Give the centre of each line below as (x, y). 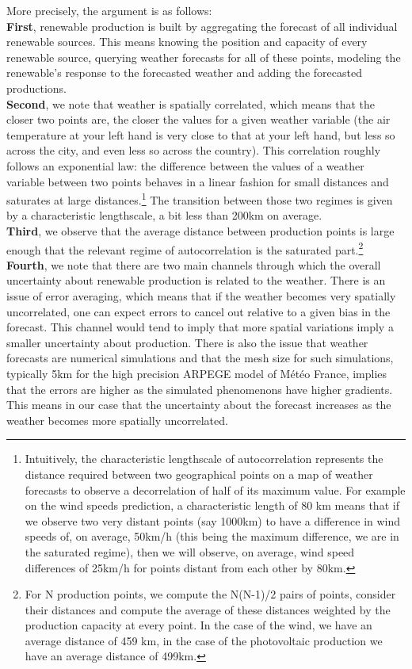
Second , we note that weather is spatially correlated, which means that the (191, 103)
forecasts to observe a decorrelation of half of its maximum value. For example (215, 489)
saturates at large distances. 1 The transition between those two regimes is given (200, 199)
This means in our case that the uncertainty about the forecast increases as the (199, 405)
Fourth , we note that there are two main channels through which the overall (194, 264)
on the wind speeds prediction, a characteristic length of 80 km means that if (212, 505)
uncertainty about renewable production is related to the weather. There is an (196, 280)
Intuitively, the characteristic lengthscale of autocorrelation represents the (204, 459)
